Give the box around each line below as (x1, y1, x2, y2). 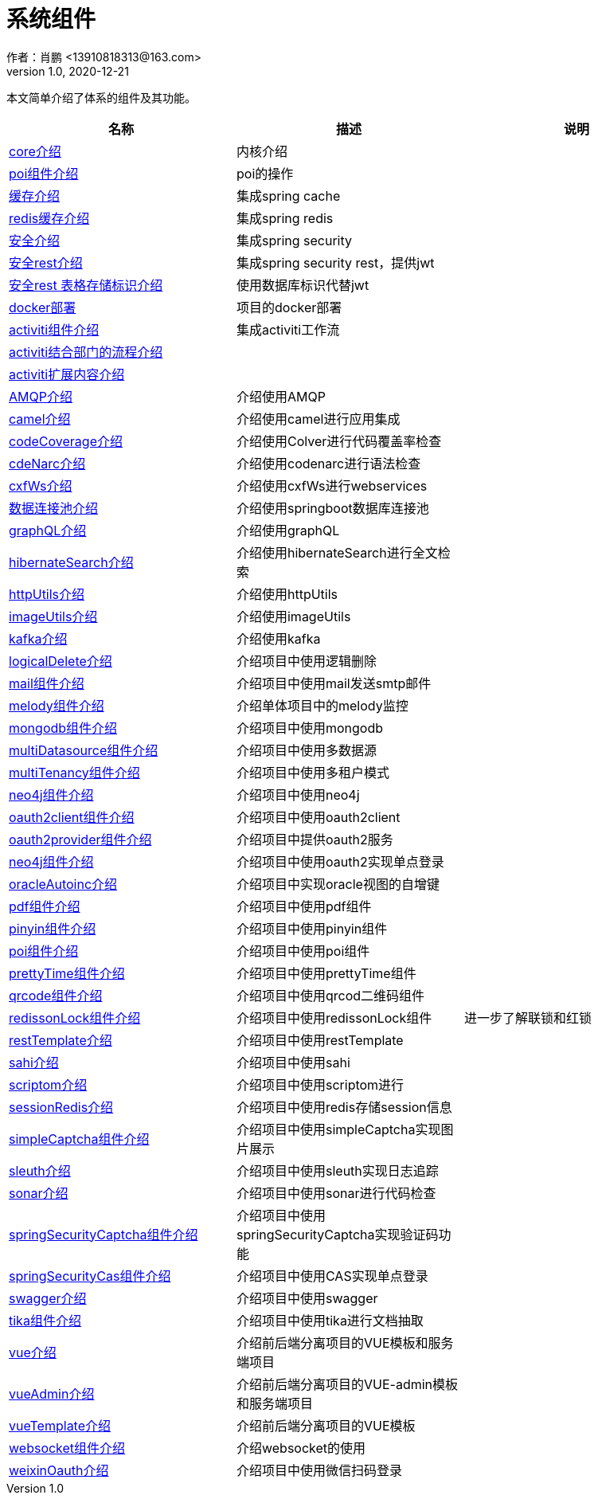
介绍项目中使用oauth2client (236, 808, 401, 825)
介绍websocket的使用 (236, 1439, 366, 1456)
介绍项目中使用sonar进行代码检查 (236, 1184, 436, 1201)
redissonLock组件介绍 (9, 1009, 141, 1026)
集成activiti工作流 (236, 321, 340, 338)
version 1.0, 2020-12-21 (6, 64, 129, 78)
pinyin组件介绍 (9, 920, 96, 937)
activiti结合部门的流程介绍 (9, 343, 163, 360)
